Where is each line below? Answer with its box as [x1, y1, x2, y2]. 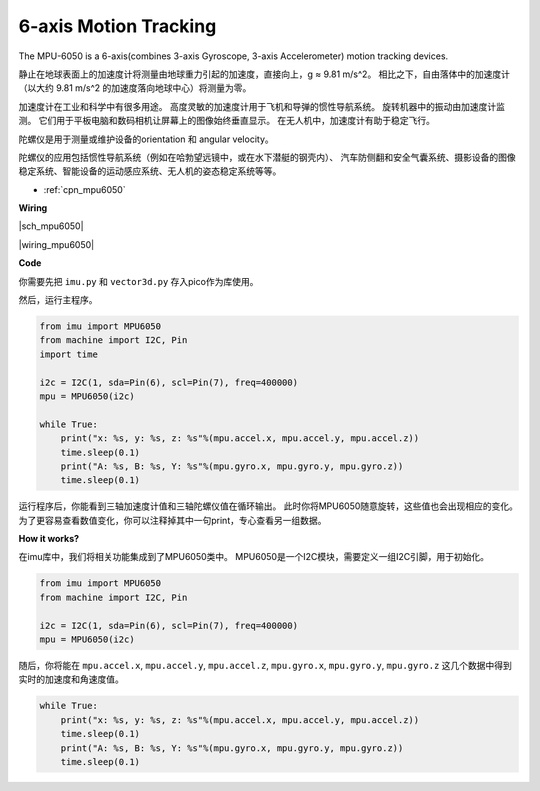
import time [39, 348, 99, 360]
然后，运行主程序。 [18, 294, 98, 306]
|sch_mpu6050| [18, 220, 84, 232]
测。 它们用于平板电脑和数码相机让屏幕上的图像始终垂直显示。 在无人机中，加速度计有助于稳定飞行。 [18, 115, 435, 127]
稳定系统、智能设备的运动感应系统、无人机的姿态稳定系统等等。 [18, 165, 282, 177]
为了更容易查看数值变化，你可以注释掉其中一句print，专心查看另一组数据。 [18, 514, 327, 526]
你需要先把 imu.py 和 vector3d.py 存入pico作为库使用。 [18, 275, 259, 287]
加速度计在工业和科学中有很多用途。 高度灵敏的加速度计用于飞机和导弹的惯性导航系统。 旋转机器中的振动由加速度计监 [18, 100, 505, 112]
